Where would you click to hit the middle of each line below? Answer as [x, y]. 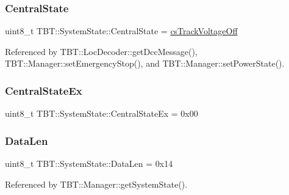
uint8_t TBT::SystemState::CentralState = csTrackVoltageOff [121, 31]
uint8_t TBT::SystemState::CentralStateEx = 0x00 [102, 113]
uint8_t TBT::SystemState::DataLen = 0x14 [89, 164]
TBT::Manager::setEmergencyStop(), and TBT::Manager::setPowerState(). [145, 63]
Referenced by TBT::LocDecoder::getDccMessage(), [101, 51]
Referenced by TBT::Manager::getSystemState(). [96, 184]
